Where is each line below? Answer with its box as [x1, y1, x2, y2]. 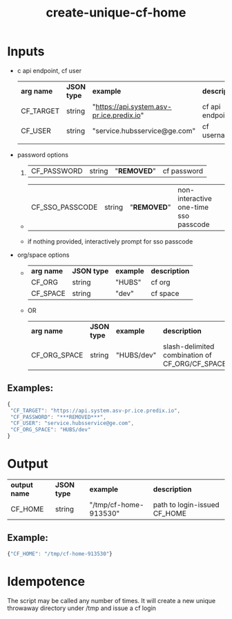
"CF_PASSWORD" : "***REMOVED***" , [10, 413, 107, 420]
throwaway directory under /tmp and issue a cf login [7, 604, 157, 612]
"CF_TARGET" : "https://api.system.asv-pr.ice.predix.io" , [10, 407, 181, 414]
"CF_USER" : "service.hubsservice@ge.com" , [10, 420, 135, 427]
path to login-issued [153, 500, 220, 509]
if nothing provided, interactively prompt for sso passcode [27, 237, 193, 246]
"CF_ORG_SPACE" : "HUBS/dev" [10, 426, 91, 433]
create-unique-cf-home [46, 5, 186, 21]
